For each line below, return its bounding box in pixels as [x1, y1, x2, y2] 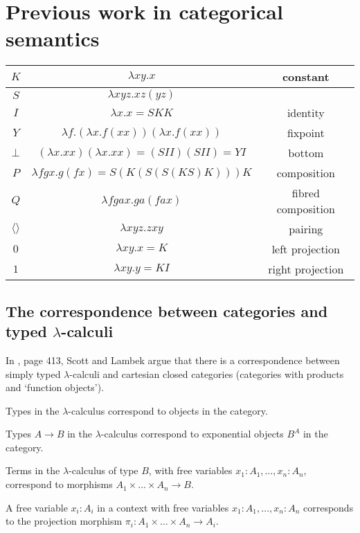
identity [287, 105, 325, 121]
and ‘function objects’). [6, 380, 105, 395]
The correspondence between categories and [6, 300, 328, 321]
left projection [271, 241, 340, 258]
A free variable [6, 500, 68, 514]
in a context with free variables [97, 500, 229, 514]
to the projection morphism [6, 514, 123, 528]
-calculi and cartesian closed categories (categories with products [69, 366, 344, 381]
